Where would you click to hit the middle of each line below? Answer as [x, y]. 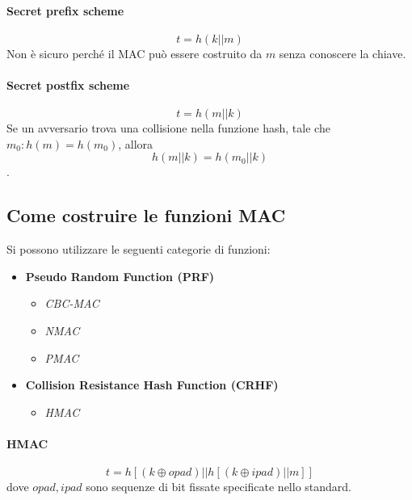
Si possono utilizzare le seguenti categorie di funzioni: [139, 249]
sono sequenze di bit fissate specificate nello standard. [219, 487]
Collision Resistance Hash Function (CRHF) [152, 385]
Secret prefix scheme [65, 10]
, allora [136, 143]
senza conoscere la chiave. [343, 53]
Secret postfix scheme [68, 84]
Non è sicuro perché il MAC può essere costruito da [135, 53]
